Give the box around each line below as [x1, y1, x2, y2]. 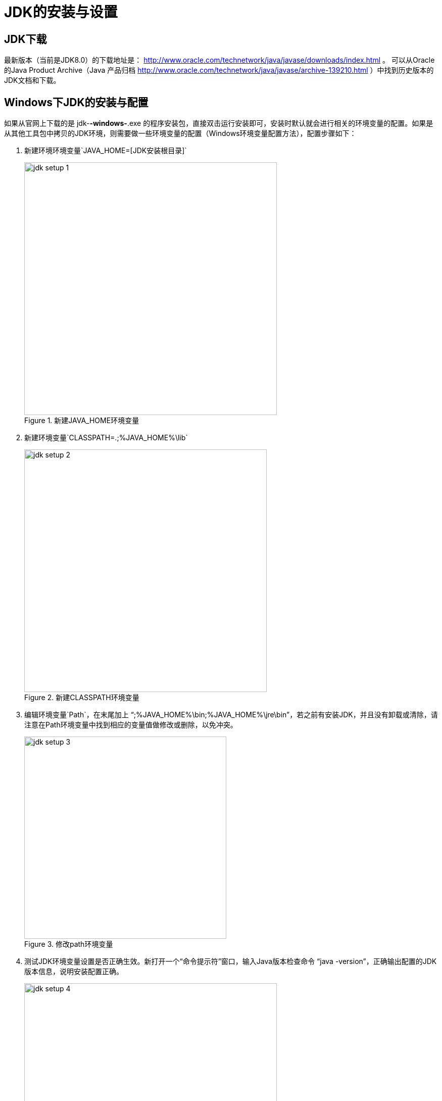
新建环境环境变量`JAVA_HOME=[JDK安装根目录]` [24, 146, 187, 155]
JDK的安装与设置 [4, 4, 118, 21]
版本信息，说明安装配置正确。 [24, 967, 123, 976]
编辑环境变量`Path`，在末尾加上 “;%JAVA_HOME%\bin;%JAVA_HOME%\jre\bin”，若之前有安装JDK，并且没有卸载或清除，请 [24, 710, 438, 719]
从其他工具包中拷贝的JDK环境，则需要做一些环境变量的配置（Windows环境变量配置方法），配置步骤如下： [4, 129, 357, 138]
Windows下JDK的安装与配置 [4, 96, 149, 109]
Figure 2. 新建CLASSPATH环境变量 [24, 693, 139, 702]
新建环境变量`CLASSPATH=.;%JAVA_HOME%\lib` [24, 433, 188, 442]
